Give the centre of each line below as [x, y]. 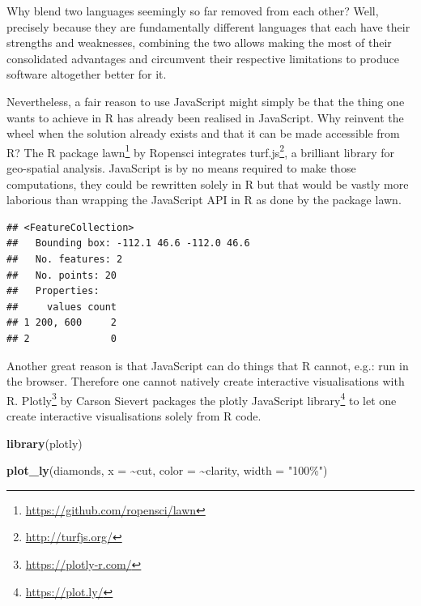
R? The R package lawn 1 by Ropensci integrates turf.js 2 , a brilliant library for [201, 151]
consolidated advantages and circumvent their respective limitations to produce [203, 58]
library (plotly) [45, 443]
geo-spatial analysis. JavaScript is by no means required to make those [181, 168]
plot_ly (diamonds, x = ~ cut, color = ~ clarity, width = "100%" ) [167, 470]
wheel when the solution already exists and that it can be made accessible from [203, 133]
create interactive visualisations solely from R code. [134, 415]
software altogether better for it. [87, 74]
